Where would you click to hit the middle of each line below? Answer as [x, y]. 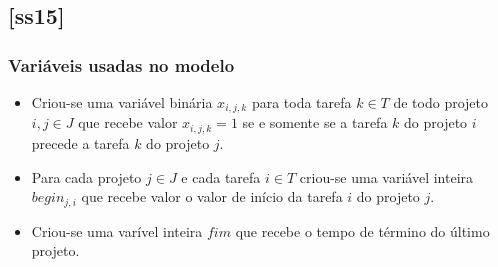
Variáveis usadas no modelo [121, 64]
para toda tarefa [301, 102]
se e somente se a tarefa [315, 122]
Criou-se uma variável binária [122, 102]
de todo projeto [441, 102]
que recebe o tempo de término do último [362, 230]
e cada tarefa [221, 176]
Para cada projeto [86, 176]
